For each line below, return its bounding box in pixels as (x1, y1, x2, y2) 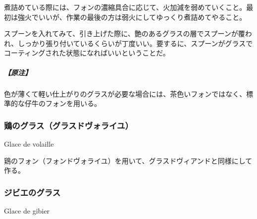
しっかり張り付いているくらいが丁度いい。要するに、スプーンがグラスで (18, 38, 253, 48)
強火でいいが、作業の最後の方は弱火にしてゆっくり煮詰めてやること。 (17, 11, 247, 22)
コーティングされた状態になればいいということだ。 (4, 48, 170, 58)
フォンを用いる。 (45, 98, 101, 109)
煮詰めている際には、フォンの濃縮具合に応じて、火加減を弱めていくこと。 (4, 2, 247, 12)
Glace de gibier (4, 205, 50, 216)
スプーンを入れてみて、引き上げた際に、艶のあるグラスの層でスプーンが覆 (4, 28, 245, 39)
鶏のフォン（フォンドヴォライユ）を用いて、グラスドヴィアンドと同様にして (4, 155, 253, 165)
